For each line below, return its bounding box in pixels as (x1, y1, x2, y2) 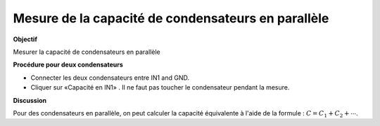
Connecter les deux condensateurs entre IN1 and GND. (30, 73, 190, 82)
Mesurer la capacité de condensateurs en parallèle (13, 48, 161, 56)
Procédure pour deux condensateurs (13, 60, 123, 69)
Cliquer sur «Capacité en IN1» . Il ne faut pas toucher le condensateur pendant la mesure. (30, 83, 290, 92)
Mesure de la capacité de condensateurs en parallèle (13, 10, 329, 26)
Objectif (13, 35, 38, 43)
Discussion (13, 96, 47, 104)
